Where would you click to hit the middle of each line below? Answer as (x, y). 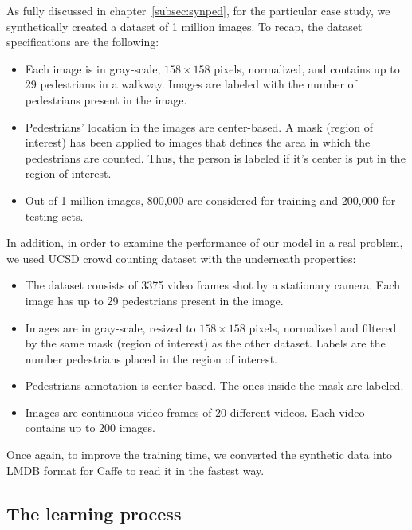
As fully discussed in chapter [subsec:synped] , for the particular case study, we (198, 10)
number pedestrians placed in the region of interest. (151, 358)
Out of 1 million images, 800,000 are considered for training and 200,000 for (210, 200)
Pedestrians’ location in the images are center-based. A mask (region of (199, 126)
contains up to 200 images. (90, 428)
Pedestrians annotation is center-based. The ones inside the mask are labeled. (214, 385)
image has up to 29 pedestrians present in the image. (154, 300)
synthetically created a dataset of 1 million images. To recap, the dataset (184, 26)
